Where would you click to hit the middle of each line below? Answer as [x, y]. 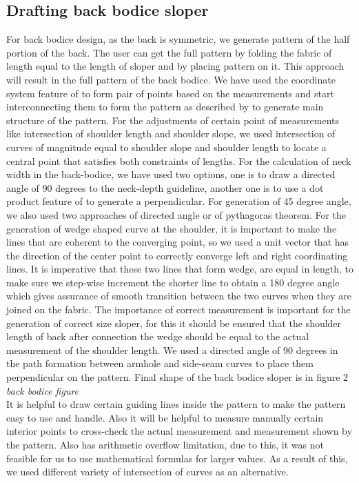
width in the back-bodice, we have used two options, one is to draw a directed [171, 174]
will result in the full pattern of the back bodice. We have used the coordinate [171, 79]
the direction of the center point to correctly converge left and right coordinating [177, 255]
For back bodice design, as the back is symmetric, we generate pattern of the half [178, 39]
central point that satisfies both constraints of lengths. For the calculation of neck [179, 160]
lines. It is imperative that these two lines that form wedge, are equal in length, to [180, 269]
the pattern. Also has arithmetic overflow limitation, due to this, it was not [165, 445]
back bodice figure [43, 390]
